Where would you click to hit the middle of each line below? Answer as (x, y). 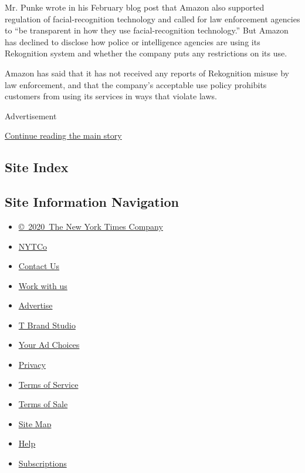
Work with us (43, 285)
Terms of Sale (43, 404)
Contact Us (39, 266)
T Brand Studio (47, 325)
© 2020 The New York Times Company (91, 226)
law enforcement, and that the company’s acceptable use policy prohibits (136, 84)
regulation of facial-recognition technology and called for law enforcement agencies (152, 19)
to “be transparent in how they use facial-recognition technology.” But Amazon (147, 30)
